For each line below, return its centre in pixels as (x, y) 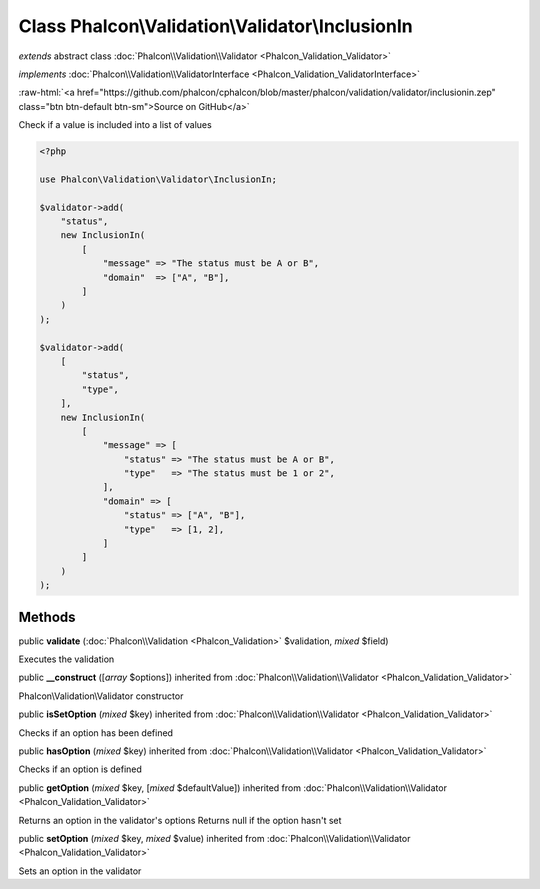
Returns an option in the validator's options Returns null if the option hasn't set (180, 820)
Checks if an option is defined (80, 769)
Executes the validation (66, 659)
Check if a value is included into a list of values (115, 125)
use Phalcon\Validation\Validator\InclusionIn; (158, 179)
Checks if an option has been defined (96, 732)
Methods (47, 616)
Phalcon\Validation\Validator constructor (101, 696)
